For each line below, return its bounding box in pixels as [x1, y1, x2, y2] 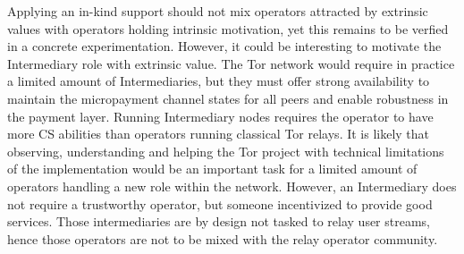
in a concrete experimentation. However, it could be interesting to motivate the [7, 37, 442, 55]
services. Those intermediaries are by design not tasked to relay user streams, [7, 212, 431, 231]
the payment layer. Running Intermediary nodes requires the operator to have [7, 106, 434, 125]
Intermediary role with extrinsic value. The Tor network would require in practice [7, 54, 455, 72]
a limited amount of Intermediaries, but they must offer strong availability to [7, 72, 430, 90]
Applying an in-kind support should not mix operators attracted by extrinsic [7, 2, 428, 20]
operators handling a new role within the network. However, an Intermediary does [7, 176, 457, 195]
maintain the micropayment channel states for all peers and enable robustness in [7, 89, 449, 107]
